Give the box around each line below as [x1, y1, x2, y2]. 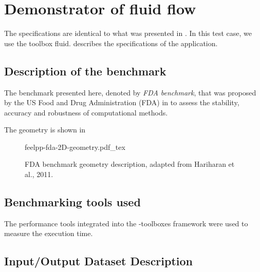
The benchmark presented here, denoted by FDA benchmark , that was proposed [4, 87, 256, 98]
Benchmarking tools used [4, 194, 141, 210]
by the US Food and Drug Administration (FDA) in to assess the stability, [4, 97, 239, 108]
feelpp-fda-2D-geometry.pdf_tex [25, 141, 125, 152]
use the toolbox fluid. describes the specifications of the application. [4, 37, 218, 48]
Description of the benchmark [4, 63, 166, 79]
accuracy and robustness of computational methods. [4, 107, 168, 118]
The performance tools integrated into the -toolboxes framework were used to [4, 218, 248, 228]
